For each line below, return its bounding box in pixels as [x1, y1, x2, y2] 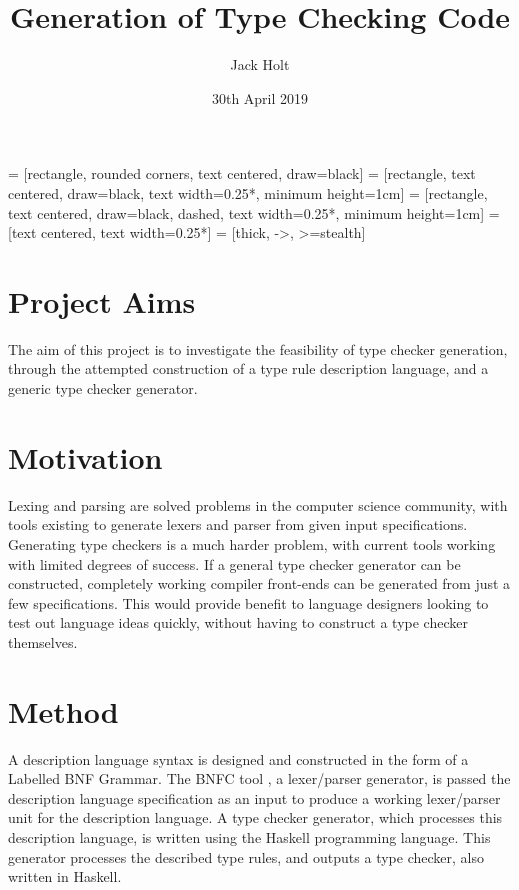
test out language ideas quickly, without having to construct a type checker [8, 612, 468, 633]
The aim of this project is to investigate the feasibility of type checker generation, [8, 338, 508, 359]
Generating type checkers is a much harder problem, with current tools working [8, 533, 496, 554]
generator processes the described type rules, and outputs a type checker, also [8, 846, 484, 867]
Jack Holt [230, 54, 290, 75]
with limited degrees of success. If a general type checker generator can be [8, 553, 461, 574]
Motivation [8, 436, 163, 477]
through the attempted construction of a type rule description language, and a [8, 358, 489, 379]
